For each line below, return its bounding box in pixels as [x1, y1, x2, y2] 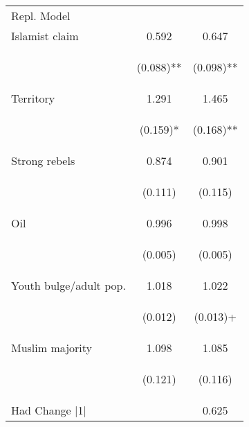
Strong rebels [11, 152, 75, 168]
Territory [11, 90, 55, 106]
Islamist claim [11, 28, 79, 44]
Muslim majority [11, 340, 93, 356]
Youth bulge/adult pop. [11, 277, 126, 293]
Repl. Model [11, 8, 71, 24]
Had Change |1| [11, 402, 86, 418]
